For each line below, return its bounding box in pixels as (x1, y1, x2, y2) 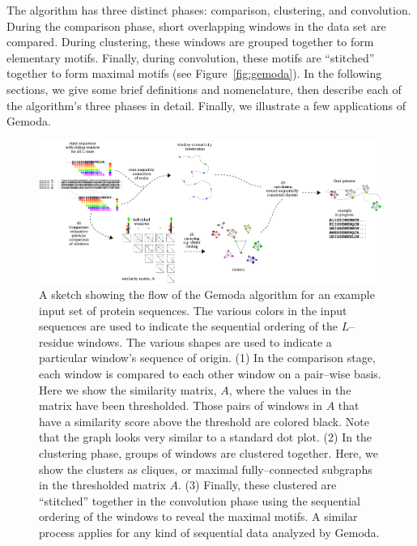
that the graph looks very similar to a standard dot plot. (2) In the (39, 429, 372, 446)
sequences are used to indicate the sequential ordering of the (39, 318, 338, 335)
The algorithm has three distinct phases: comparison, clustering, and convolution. (6, 2, 411, 18)
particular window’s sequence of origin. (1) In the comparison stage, (39, 349, 376, 366)
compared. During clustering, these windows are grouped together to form (6, 33, 374, 50)
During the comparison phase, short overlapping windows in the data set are (6, 17, 386, 34)
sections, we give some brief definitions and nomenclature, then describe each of (6, 80, 402, 97)
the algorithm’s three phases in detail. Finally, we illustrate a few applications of (6, 96, 406, 113)
